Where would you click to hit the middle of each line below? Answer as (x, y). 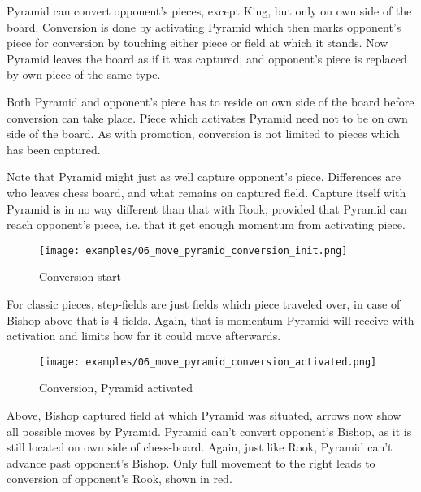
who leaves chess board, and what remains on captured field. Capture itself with (206, 192)
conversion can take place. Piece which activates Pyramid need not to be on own (207, 117)
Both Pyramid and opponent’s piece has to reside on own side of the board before (210, 101)
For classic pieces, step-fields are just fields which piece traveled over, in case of (204, 303)
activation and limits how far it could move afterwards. (144, 336)
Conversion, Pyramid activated (116, 388)
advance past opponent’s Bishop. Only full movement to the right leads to (191, 462)
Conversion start (80, 276)
